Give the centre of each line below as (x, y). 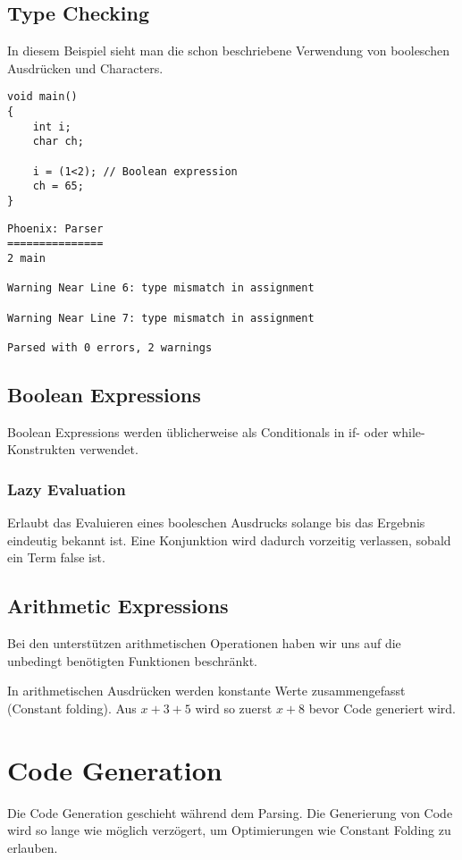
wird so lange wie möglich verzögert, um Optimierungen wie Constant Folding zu (229, 830)
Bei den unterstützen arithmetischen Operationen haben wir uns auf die (204, 643)
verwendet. (109, 449)
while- (409, 431)
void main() (42, 97)
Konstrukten (42, 449)
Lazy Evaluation (67, 489)
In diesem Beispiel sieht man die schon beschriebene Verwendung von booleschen (228, 51)
